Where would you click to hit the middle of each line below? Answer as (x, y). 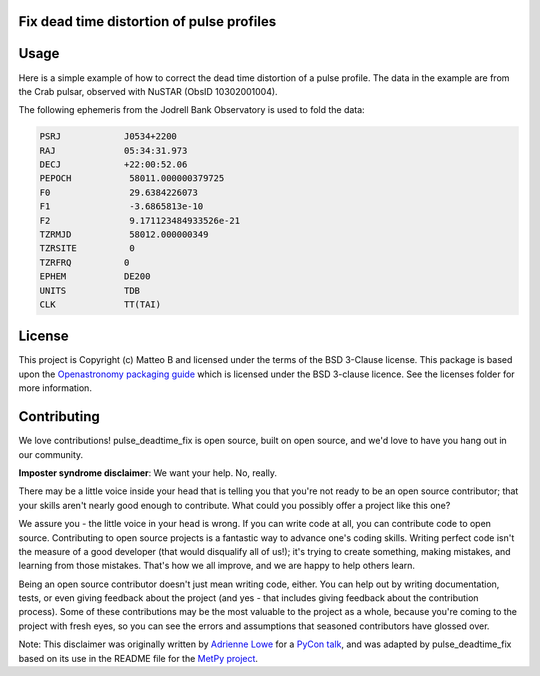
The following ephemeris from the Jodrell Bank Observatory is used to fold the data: (191, 110)
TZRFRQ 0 (84, 262)
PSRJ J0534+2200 (108, 136)
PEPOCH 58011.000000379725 (132, 178)
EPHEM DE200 (95, 276)
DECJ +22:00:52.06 (113, 164)
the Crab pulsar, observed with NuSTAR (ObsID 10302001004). (148, 91)
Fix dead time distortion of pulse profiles (147, 21)
